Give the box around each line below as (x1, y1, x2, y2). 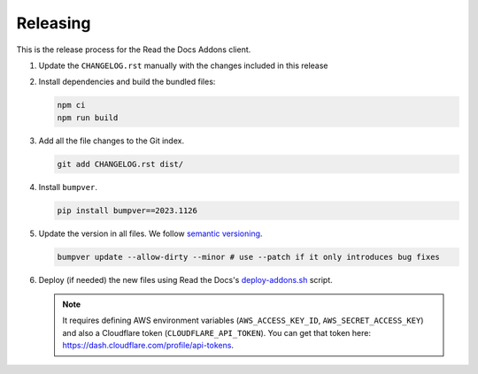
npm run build (57, 112, 119, 123)
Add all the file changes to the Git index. (38, 135, 185, 146)
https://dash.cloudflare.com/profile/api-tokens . (62, 340, 235, 351)
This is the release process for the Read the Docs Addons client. (16, 44, 251, 55)
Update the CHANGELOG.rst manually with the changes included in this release (38, 60, 328, 71)
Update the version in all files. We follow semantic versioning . (38, 228, 263, 239)
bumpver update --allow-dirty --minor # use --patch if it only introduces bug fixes (57, 252, 440, 262)
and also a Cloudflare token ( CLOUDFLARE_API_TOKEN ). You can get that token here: (62, 327, 372, 338)
